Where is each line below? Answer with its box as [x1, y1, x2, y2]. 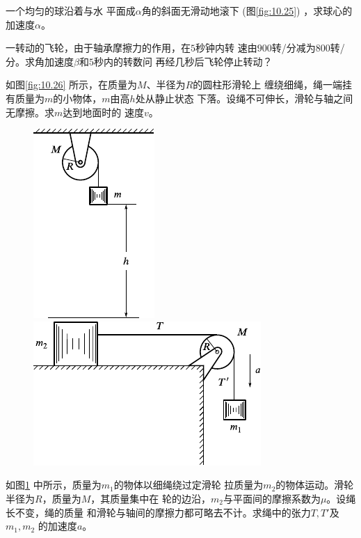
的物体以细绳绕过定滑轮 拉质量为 [113, 477, 264, 492]
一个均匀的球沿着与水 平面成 [6, 3, 136, 17]
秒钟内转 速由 [195, 40, 257, 55]
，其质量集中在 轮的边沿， [90, 491, 211, 505]
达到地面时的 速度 [63, 104, 144, 119]
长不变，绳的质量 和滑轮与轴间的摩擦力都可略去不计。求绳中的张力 [6, 505, 311, 519]
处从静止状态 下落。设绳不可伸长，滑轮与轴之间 [135, 90, 353, 105]
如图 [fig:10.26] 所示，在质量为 [6, 77, 138, 92]
